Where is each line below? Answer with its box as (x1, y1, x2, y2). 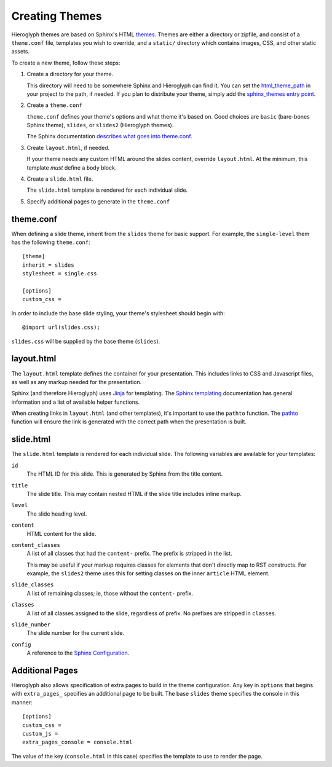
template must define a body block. (26, 163, 117, 171)
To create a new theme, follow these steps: (11, 59, 121, 66)
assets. (11, 48, 30, 55)
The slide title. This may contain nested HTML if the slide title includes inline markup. (26, 490, 242, 497)
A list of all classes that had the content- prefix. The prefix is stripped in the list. (26, 550, 233, 557)
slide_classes (11, 581, 54, 588)
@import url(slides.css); (22, 324, 101, 331)
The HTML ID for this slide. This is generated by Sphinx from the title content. (26, 470, 223, 478)
